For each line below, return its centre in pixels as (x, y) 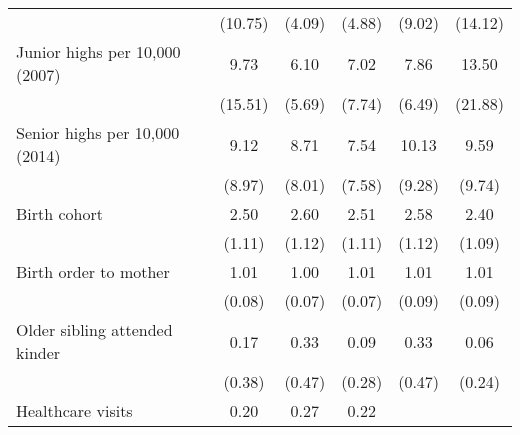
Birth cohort (59, 213)
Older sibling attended (94, 329)
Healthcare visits (74, 410)
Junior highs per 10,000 (98, 51)
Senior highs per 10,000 (98, 132)
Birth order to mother (93, 271)
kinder (38, 352)
